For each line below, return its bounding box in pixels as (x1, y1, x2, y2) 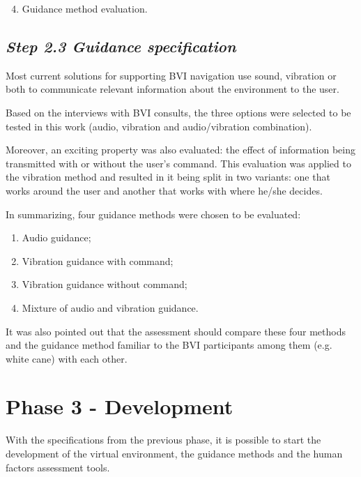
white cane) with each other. (6, 351, 128, 365)
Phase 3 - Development (6, 392, 233, 421)
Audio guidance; (22, 230, 91, 245)
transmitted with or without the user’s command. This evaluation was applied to (6, 156, 351, 170)
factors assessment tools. (6, 460, 110, 474)
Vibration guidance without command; (22, 277, 187, 291)
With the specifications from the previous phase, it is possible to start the (6, 432, 321, 447)
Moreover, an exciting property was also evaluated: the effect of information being (6, 142, 356, 157)
